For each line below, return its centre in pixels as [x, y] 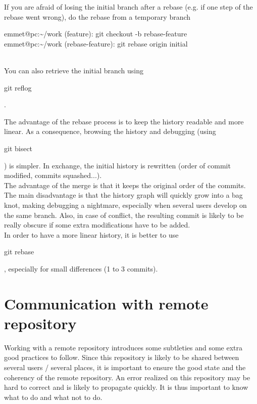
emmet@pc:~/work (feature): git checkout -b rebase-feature [96, 34]
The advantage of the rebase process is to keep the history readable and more [124, 121]
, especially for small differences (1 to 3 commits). [81, 268]
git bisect [18, 148]
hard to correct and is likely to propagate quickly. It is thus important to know [126, 387]
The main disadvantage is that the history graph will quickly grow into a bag [123, 195]
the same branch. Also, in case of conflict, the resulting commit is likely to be [124, 215]
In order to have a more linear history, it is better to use [91, 234]
